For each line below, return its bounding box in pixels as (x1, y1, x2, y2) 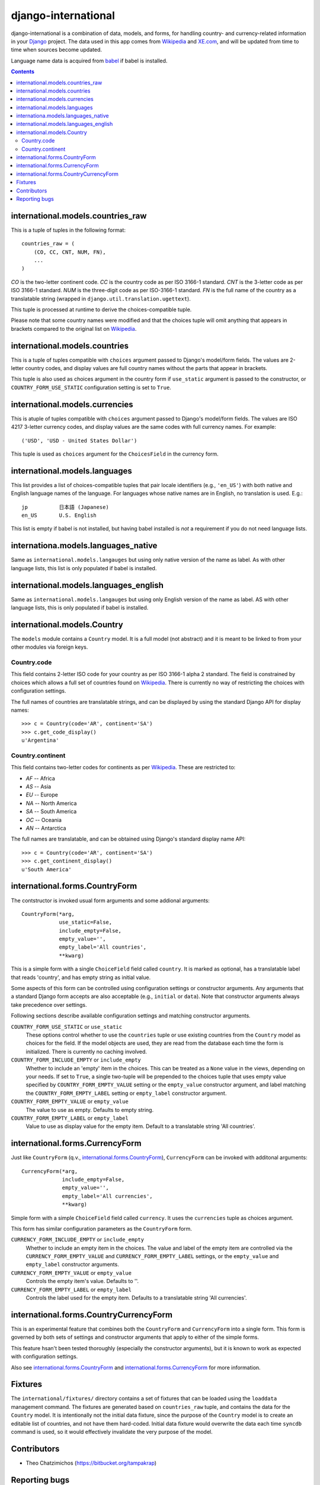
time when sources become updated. (11, 46, 103, 53)
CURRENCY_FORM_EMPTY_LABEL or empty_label (11, 1286, 132, 1293)
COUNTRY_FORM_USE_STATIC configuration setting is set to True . (11, 384, 171, 391)
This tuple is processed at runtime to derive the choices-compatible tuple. (11, 306, 192, 313)
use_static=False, (59, 919, 113, 926)
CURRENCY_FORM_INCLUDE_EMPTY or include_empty (11, 1236, 145, 1243)
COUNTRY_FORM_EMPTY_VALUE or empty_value (11, 1098, 129, 1105)
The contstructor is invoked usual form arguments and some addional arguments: (11, 897, 210, 904)
